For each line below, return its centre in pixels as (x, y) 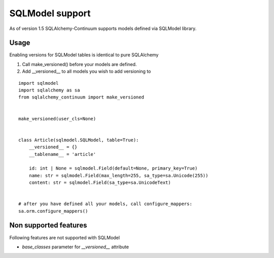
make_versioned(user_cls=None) (57, 119)
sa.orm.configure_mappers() (53, 211)
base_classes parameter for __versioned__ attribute (76, 247)
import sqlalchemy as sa (49, 90)
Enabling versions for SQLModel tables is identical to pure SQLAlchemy (84, 55)
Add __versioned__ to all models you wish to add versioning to (87, 72)
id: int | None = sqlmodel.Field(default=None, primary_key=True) (113, 168)
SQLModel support (50, 13)
